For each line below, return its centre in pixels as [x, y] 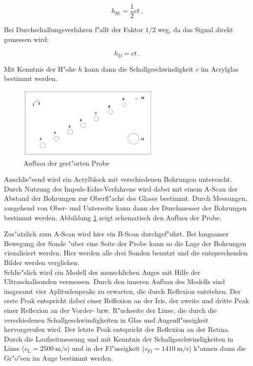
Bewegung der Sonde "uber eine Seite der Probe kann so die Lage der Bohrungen [125, 243]
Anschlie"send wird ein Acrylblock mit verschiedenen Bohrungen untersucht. [118, 179]
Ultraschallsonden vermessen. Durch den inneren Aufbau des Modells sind [115, 281]
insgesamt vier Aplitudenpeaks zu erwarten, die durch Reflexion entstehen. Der [122, 291]
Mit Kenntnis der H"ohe [40, 68]
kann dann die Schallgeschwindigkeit [139, 68]
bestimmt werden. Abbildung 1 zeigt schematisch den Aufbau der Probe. [113, 217]
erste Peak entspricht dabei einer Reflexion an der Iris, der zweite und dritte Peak [126, 300]
